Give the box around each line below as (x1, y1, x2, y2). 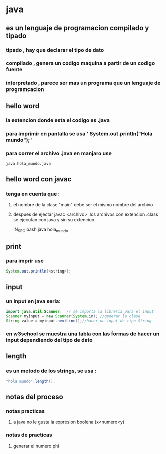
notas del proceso (6, 392, 63, 401)
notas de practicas (6, 431, 52, 438)
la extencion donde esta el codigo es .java (6, 117, 110, 124)
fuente (6, 66, 23, 73)
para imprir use (6, 257, 44, 264)
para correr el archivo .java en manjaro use (6, 150, 112, 157)
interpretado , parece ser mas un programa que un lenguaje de (6, 79, 161, 86)
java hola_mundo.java (6, 161, 51, 166)
